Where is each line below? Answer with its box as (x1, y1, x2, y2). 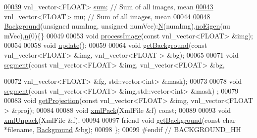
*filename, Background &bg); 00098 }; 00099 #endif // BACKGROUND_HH (4, 124, 241, 135)
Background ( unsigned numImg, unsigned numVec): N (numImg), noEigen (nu (4, 21, 230, 31)
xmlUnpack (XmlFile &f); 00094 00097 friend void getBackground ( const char (4, 114, 236, 125)
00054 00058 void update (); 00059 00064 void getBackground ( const (4, 40, 207, 50)
